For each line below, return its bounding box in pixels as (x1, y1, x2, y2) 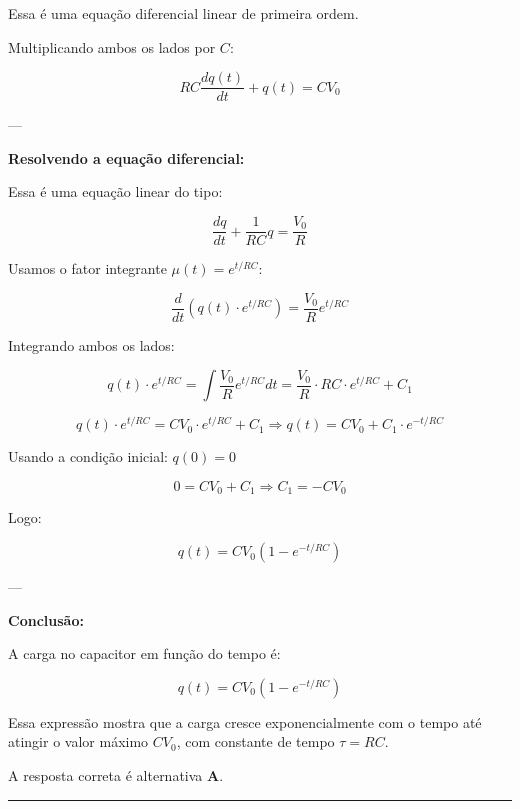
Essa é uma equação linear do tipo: (8, 181, 223, 202)
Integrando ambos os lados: (8, 334, 175, 355)
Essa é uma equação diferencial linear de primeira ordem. (8, 3, 359, 23)
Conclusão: (8, 609, 84, 630)
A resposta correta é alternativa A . (8, 765, 224, 786)
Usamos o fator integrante (8, 258, 167, 279)
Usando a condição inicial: (8, 446, 168, 467)
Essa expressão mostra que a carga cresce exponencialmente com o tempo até (8, 711, 482, 732)
